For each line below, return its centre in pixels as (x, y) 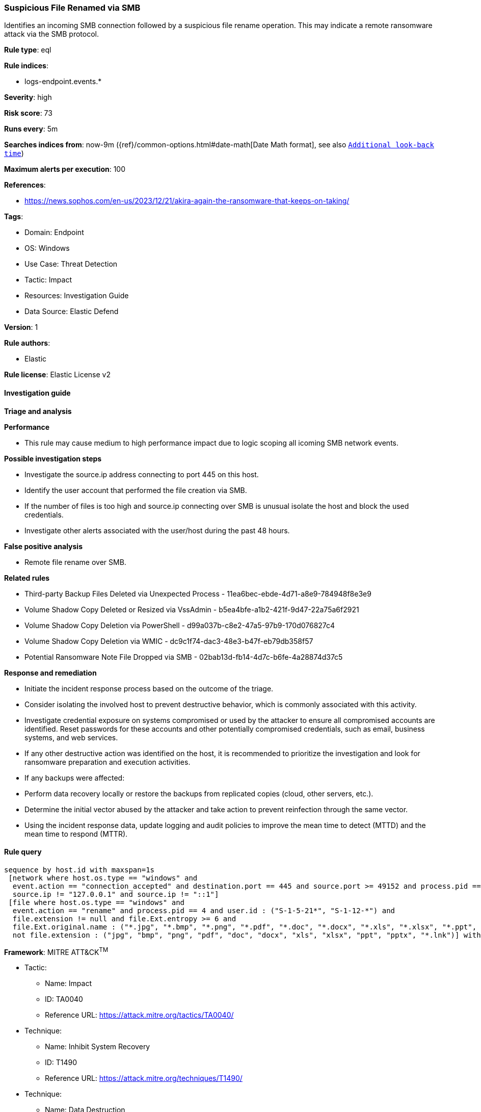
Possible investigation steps (53, 458)
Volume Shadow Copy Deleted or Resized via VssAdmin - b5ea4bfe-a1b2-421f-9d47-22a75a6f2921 (192, 609)
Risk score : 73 (28, 113)
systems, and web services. (71, 737)
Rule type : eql (28, 50)
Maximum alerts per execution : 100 (65, 169)
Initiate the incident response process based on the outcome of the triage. (149, 688)
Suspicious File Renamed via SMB (72, 8)
